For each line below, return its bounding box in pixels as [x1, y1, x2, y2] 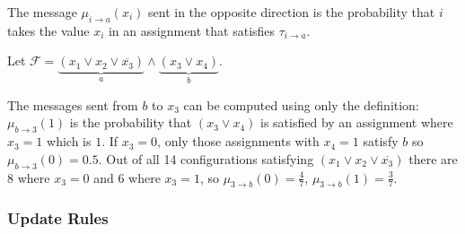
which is [47, 132, 92, 151]
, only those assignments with [157, 132, 320, 151]
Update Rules [7, 207, 109, 230]
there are [408, 149, 458, 168]
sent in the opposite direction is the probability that [148, 3, 435, 21]
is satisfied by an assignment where [260, 113, 453, 132]
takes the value [7, 21, 90, 39]
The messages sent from [7, 95, 138, 114]
